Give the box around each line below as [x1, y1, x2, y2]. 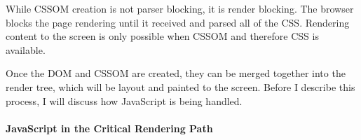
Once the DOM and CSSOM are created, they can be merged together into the [6, 66, 346, 80]
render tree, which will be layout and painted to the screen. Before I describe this [6, 79, 355, 94]
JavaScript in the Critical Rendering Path [6, 120, 213, 135]
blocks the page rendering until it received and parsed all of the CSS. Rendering [6, 15, 350, 29]
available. [6, 42, 46, 57]
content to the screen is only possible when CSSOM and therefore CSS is [6, 29, 319, 43]
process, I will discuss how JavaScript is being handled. [6, 93, 243, 108]
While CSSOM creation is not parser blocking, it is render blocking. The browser [6, 1, 354, 15]
